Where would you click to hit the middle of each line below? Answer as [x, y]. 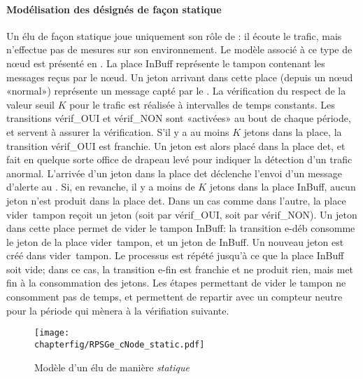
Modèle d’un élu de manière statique [112, 367]
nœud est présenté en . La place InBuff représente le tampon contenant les [166, 63]
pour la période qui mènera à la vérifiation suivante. [118, 310]
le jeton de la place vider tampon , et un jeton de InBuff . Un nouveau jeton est [175, 241]
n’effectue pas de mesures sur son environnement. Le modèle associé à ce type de [179, 49]
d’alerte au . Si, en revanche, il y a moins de [101, 187]
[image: [52, 333]
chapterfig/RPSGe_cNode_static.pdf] [120, 344]
